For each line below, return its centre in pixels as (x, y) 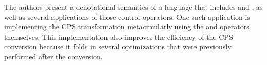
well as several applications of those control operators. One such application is (127, 17)
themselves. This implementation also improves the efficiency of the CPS (119, 36)
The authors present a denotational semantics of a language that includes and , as (133, 7)
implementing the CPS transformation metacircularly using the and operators (127, 27)
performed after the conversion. (54, 56)
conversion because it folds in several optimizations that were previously (118, 46)
